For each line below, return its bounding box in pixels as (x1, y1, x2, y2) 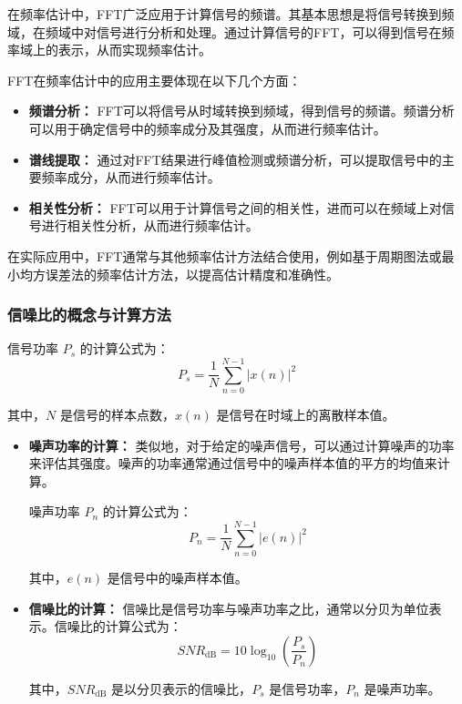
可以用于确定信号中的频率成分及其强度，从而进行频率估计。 (28, 118, 386, 138)
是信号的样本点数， (59, 405, 175, 424)
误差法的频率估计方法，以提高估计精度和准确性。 (45, 264, 339, 283)
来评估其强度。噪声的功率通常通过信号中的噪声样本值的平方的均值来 (28, 454, 437, 473)
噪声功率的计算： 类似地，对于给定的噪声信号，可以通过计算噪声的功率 (28, 435, 455, 454)
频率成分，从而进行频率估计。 (41, 168, 221, 187)
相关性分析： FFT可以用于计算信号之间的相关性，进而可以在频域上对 (28, 198, 442, 217)
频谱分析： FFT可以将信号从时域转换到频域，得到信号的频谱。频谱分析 (28, 101, 455, 120)
